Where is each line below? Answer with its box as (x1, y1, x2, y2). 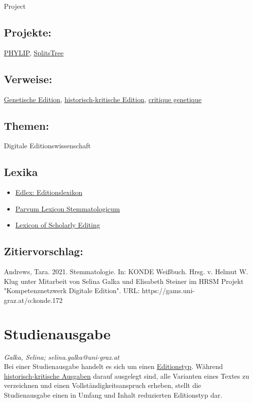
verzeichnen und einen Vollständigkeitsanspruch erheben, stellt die (4, 380, 201, 390)
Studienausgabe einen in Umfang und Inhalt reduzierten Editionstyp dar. (4, 390, 222, 400)
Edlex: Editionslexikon (15, 187, 83, 197)
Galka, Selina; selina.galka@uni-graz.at (4, 351, 120, 362)
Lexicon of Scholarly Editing (15, 220, 100, 230)
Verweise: (4, 71, 53, 86)
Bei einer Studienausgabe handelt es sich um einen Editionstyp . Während (4, 361, 223, 371)
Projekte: (4, 24, 52, 39)
